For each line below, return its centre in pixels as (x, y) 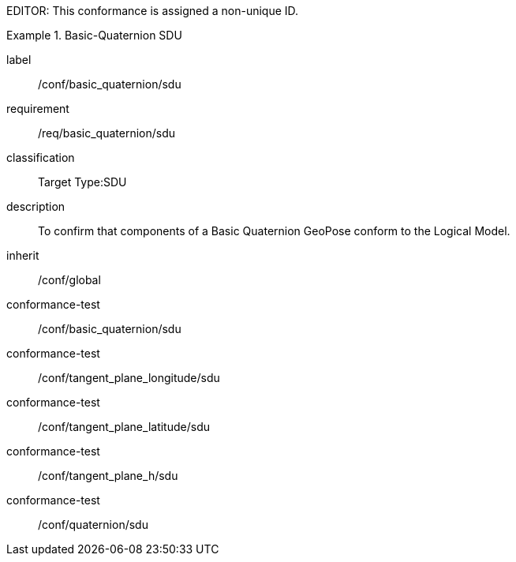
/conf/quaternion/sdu (93, 525)
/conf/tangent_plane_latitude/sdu (124, 427)
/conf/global (69, 280)
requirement (38, 109)
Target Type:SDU (82, 182)
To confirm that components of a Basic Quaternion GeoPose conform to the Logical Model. (274, 231)
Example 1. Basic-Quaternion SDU (94, 35)
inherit (23, 255)
